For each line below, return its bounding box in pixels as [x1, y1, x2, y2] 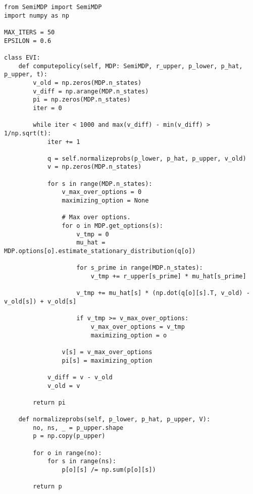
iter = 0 [33, 104, 62, 112]
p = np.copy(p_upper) [33, 432, 106, 440]
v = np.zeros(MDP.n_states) [47, 163, 142, 171]
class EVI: [4, 54, 40, 61]
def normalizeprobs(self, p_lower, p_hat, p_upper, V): [18, 416, 211, 423]
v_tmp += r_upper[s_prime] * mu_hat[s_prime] [90, 273, 246, 280]
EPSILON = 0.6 [4, 37, 52, 44]
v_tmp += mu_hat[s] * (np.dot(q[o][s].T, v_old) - [76, 289, 250, 297]
